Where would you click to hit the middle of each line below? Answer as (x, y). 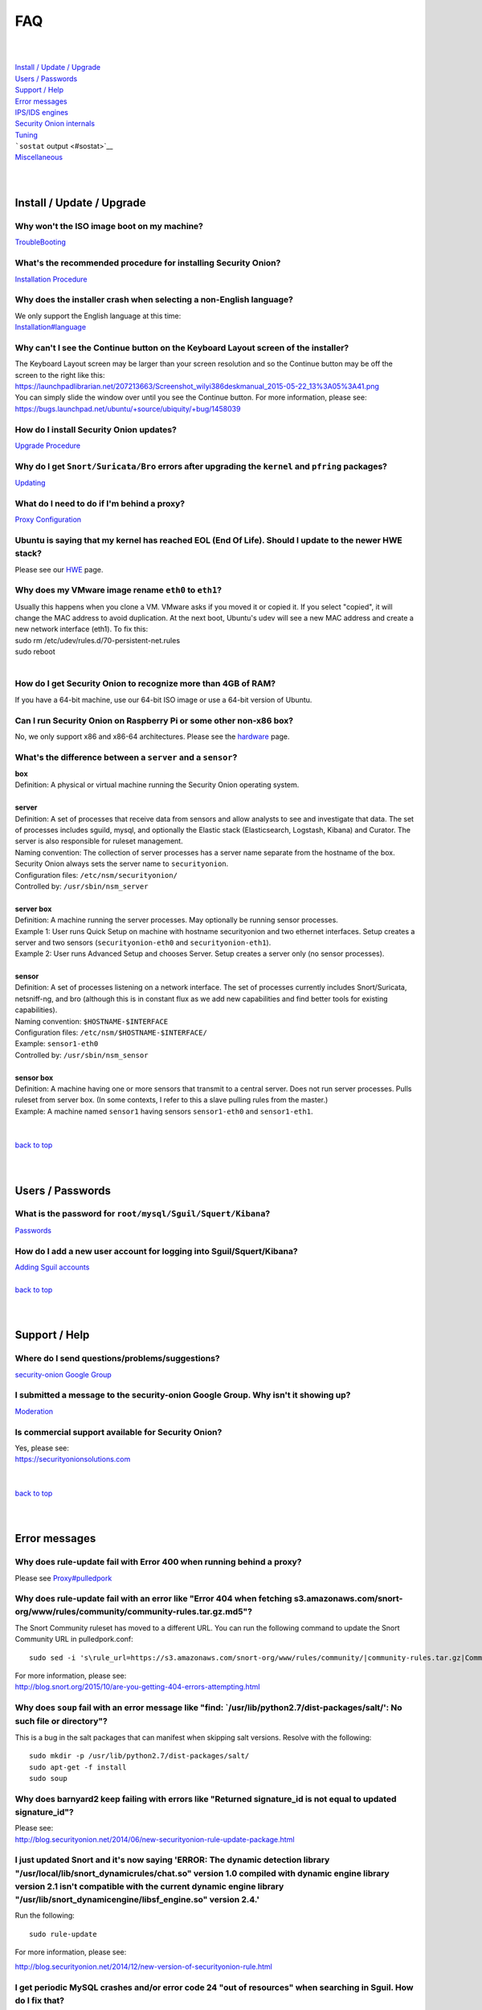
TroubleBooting (40, 242)
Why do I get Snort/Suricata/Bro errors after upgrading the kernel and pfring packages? (201, 466)
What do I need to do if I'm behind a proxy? (100, 503)
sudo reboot (35, 652)
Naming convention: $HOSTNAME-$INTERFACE (92, 1021)
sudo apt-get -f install (78, 1767)
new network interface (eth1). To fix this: (82, 629)
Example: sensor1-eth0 (57, 1044)
